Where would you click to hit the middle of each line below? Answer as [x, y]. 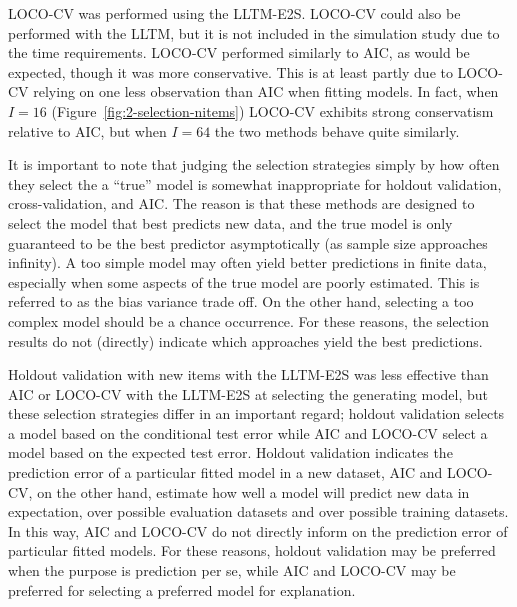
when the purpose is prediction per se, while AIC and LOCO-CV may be [232, 570]
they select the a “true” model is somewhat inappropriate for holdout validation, [255, 183]
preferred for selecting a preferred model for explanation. [182, 589]
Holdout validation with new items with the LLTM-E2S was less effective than [248, 374]
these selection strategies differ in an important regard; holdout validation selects [256, 413]
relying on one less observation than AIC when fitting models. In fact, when [266, 91]
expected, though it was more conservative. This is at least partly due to [230, 71]
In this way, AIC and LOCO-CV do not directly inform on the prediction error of [258, 530]
